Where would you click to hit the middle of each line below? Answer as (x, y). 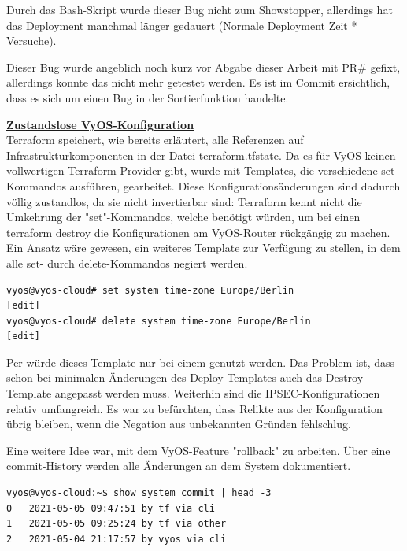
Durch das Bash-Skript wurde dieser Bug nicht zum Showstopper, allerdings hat (200, 9)
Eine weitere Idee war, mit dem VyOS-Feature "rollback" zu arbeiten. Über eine (198, 450)
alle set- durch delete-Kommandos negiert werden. (127, 263)
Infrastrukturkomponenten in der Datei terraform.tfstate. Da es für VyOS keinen (201, 155)
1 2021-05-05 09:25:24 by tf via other (117, 524)
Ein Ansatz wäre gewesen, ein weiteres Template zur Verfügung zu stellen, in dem (203, 248)
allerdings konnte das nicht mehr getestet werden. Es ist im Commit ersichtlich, (198, 82)
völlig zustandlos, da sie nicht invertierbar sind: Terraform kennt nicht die (184, 201)
